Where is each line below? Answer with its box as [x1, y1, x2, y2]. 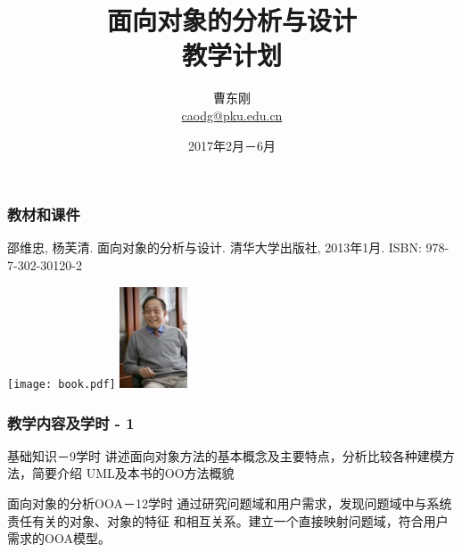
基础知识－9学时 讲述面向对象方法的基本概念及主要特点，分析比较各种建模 [7, 446, 442, 465]
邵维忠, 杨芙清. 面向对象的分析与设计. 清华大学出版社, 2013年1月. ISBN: [7, 238, 422, 257]
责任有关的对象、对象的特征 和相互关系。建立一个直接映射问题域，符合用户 [7, 511, 449, 530]
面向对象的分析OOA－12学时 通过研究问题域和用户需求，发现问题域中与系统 [7, 494, 452, 513]
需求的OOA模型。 [7, 529, 111, 548]
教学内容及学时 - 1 [7, 411, 135, 433]
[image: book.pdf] [7, 377, 116, 391]
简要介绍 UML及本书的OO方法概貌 [31, 464, 235, 482]
